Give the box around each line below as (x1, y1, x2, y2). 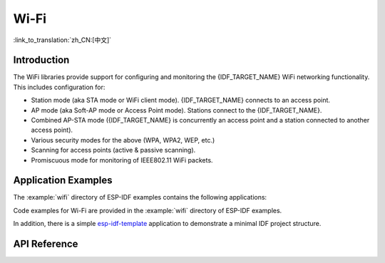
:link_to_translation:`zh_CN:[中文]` (13, 36, 112, 44)
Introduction (13, 54, 70, 66)
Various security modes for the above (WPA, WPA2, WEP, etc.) (31, 135, 215, 144)
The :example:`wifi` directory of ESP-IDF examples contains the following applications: (13, 193, 267, 202)
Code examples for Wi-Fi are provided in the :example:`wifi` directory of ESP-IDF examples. (13, 206, 282, 215)
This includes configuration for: (13, 83, 106, 91)
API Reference (13, 238, 78, 250)
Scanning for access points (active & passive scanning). (31, 146, 196, 155)
